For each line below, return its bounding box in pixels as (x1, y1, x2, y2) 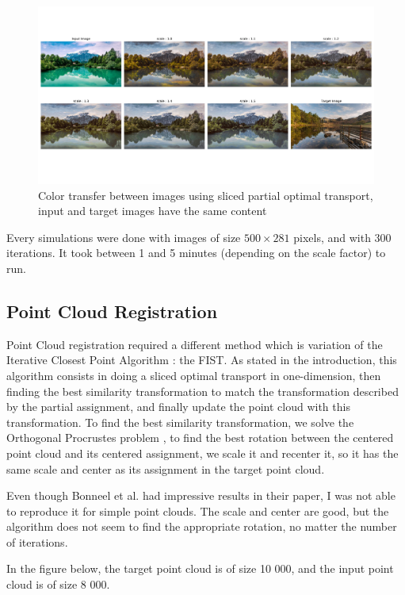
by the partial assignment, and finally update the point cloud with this (6, 398, 350, 415)
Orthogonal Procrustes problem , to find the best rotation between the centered (6, 429, 394, 446)
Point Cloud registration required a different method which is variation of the (6, 336, 383, 352)
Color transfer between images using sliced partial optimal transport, (38, 186, 373, 203)
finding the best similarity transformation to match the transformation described (6, 382, 399, 399)
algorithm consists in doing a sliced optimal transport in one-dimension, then (6, 367, 381, 383)
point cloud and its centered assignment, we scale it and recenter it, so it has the (6, 444, 399, 461)
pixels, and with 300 (293, 228, 392, 245)
